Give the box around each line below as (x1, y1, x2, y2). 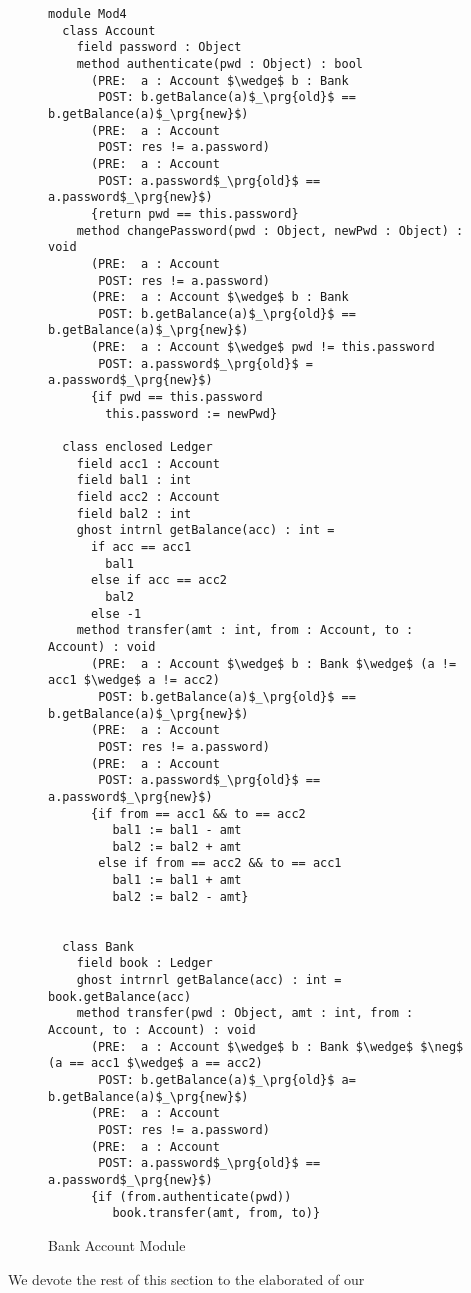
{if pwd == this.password (90, 390, 263, 405)
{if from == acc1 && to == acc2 (90, 806, 306, 821)
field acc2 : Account (76, 490, 220, 505)
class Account (62, 23, 156, 38)
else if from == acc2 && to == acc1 (98, 856, 342, 871)
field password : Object (76, 40, 242, 55)
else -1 (90, 606, 142, 621)
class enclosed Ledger (62, 440, 213, 455)
